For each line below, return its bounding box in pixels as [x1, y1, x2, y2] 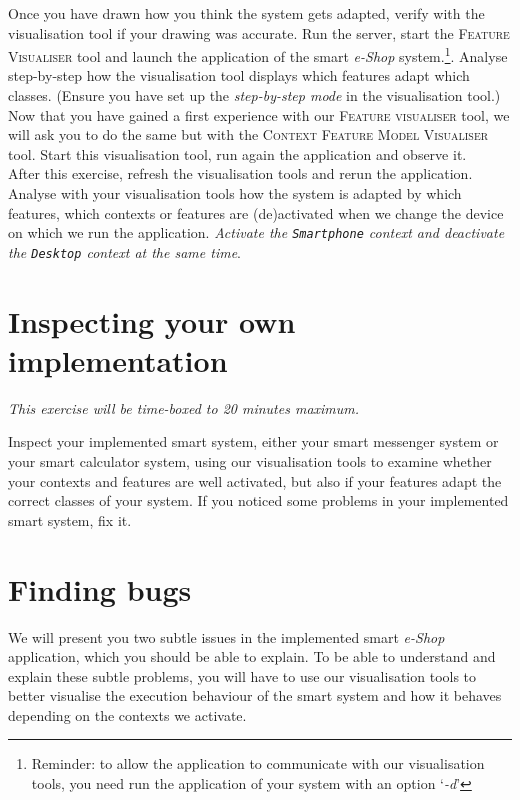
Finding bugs [8, 568, 192, 609]
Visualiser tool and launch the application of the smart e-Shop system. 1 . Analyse [8, 43, 508, 66]
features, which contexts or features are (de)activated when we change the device [8, 202, 504, 223]
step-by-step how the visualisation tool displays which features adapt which [8, 65, 470, 86]
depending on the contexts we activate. [8, 704, 247, 725]
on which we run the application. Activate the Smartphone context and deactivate [8, 222, 505, 243]
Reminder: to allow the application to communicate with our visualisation [31, 753, 485, 774]
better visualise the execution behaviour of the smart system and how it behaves [8, 685, 502, 706]
